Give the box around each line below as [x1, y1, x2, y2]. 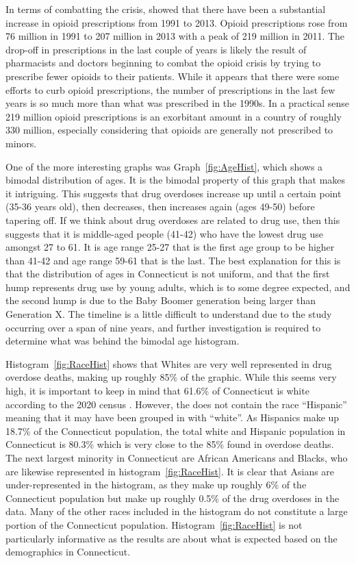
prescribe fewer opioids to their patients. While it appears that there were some [5, 68, 340, 83]
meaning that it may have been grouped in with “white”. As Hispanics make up [5, 410, 340, 425]
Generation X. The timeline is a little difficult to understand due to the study [5, 307, 332, 321]
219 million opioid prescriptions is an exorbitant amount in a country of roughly [5, 109, 342, 123]
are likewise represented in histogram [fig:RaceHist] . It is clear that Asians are [5, 464, 335, 478]
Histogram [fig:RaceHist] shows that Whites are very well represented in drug [5, 356, 332, 371]
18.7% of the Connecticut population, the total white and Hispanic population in [5, 423, 346, 438]
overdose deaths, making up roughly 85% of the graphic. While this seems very [5, 370, 337, 384]
